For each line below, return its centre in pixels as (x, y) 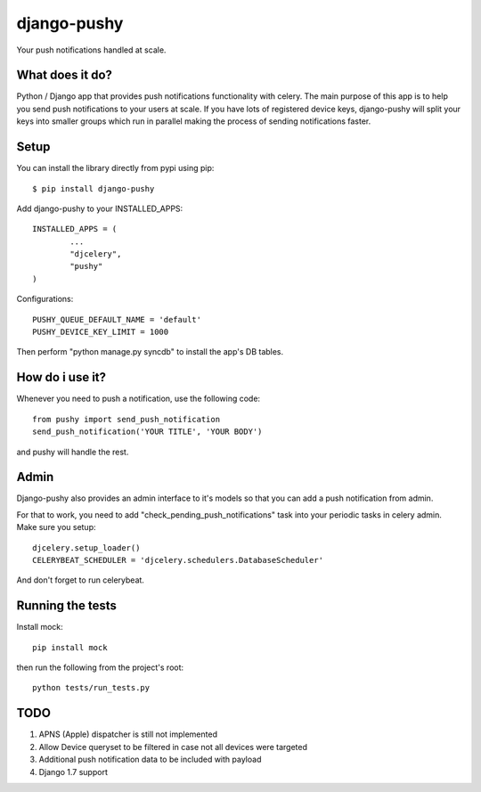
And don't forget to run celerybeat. (80, 580)
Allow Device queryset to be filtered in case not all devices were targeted (173, 747)
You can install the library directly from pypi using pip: (115, 168)
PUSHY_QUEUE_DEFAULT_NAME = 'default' (117, 319)
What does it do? (65, 75)
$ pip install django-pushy (94, 188)
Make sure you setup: (57, 527)
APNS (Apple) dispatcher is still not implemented (128, 734)
